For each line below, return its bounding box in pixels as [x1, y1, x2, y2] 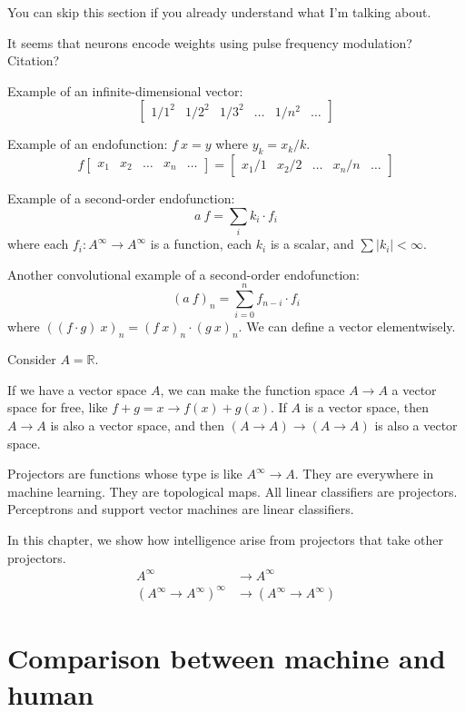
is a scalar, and [270, 234, 354, 253]
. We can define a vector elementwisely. [238, 317, 456, 336]
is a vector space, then [304, 398, 429, 417]
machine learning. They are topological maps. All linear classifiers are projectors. [7, 481, 458, 500]
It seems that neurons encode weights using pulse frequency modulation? [7, 33, 412, 52]
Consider [7, 350, 56, 369]
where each [7, 234, 69, 253]
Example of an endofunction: [7, 134, 168, 153]
